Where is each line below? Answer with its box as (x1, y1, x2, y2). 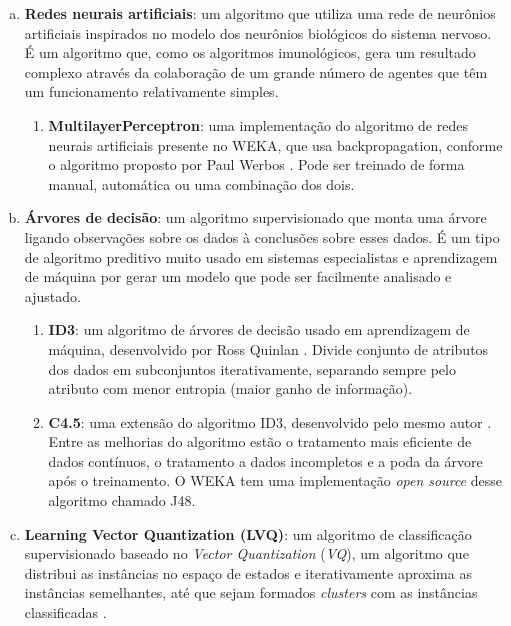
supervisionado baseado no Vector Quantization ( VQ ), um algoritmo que (24, 543, 469, 564)
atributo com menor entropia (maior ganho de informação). (48, 378, 413, 399)
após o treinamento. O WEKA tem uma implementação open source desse (48, 470, 502, 491)
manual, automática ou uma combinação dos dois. (48, 173, 355, 194)
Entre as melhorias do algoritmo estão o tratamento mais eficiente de (48, 431, 472, 452)
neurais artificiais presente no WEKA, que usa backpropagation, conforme (48, 134, 503, 155)
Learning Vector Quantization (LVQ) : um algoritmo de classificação (24, 523, 472, 544)
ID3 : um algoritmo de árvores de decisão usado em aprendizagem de (48, 319, 470, 340)
